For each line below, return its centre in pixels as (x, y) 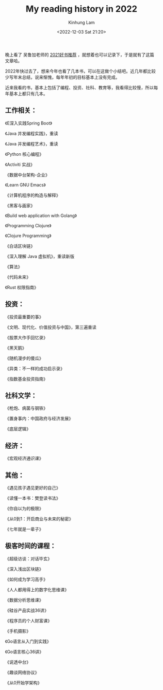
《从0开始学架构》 (24, 683)
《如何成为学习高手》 (26, 579)
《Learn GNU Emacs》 (25, 185)
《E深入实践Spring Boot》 (29, 123)
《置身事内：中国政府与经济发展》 (39, 418)
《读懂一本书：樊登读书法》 (33, 498)
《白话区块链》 (20, 246)
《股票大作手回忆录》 (26, 337)
